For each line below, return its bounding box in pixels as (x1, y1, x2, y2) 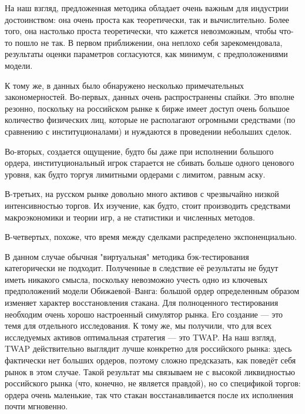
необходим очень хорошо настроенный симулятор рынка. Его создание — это (5, 308, 283, 320)
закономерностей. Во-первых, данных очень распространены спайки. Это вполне (5, 91, 294, 103)
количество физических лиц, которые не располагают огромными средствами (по (5, 113, 296, 126)
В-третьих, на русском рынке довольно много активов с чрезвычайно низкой (5, 188, 279, 200)
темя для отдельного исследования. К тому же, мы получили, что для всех (5, 319, 272, 332)
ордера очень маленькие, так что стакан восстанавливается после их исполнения (5, 388, 294, 400)
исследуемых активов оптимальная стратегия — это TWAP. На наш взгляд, (5, 330, 277, 343)
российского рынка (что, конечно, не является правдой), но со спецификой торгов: (5, 377, 301, 389)
